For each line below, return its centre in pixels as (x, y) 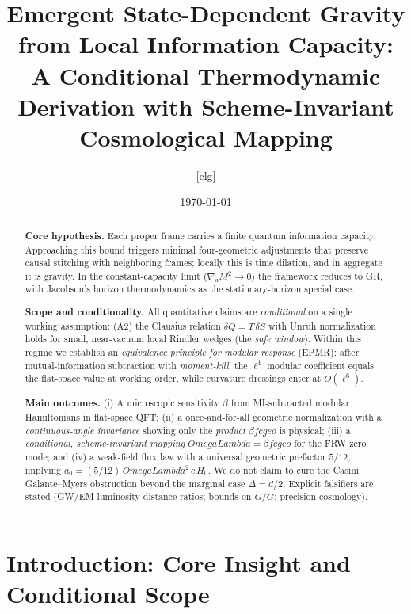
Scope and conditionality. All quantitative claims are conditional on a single (188, 312)
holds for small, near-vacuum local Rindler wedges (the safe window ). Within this (193, 339)
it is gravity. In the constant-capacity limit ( (116, 275)
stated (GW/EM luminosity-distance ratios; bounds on (138, 496)
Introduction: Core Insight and (179, 562)
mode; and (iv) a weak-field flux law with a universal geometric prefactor (175, 456)
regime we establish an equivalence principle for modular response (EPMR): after (192, 352)
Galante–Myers (56, 483)
